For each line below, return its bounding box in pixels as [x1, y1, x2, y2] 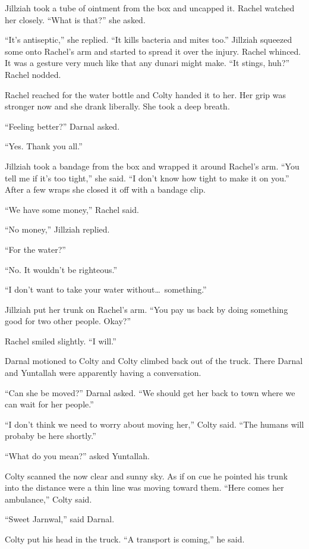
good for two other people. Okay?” [5, 315, 131, 327]
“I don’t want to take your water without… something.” [5, 283, 207, 296]
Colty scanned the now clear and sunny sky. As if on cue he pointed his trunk [5, 469, 288, 482]
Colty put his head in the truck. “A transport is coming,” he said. [5, 533, 245, 545]
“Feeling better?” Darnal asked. [5, 120, 120, 132]
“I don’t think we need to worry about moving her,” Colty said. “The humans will [5, 418, 304, 430]
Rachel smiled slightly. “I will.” [5, 334, 116, 347]
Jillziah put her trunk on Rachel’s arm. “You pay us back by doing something [5, 303, 288, 315]
